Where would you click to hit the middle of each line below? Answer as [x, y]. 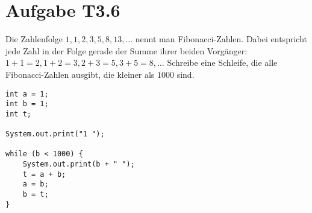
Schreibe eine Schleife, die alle [222, 62]
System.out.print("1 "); [55, 134]
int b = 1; [27, 104]
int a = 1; [27, 94]
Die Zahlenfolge [34, 39]
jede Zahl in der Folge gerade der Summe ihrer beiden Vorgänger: [126, 50]
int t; [18, 114]
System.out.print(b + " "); [79, 164]
